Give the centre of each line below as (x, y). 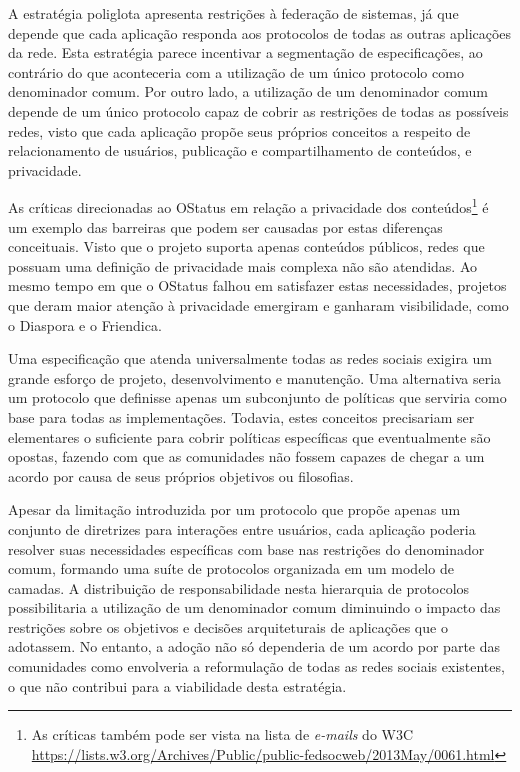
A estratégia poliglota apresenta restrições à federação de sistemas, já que (233, 13)
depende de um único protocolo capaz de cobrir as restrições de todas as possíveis (258, 110)
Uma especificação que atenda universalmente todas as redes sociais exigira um (250, 358)
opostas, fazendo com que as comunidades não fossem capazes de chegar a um (246, 456)
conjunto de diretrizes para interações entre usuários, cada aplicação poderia (242, 528)
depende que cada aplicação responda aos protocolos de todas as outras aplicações (260, 32)
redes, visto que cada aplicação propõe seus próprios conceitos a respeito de (239, 130)
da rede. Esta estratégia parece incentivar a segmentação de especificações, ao (245, 52)
